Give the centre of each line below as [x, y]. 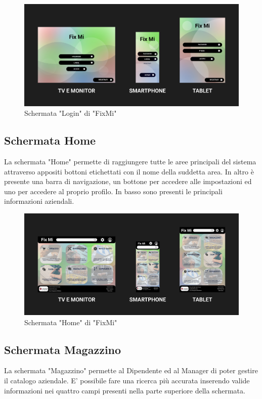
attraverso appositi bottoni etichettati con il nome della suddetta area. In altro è [129, 171]
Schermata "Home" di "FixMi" [71, 322]
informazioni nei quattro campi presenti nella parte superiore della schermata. [125, 390]
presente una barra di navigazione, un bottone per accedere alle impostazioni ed [128, 181]
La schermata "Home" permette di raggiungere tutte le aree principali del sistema [130, 162]
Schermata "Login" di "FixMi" [71, 113]
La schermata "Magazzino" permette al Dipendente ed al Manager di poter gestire [131, 370]
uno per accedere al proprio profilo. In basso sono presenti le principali [113, 191]
